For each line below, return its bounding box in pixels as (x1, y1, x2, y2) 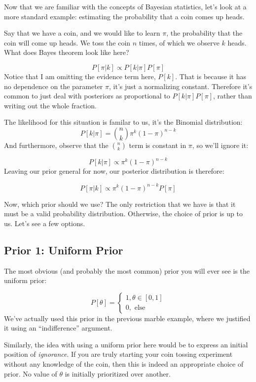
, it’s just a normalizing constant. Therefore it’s (109, 81, 253, 91)
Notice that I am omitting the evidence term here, (4, 71, 156, 81)
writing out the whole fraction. (4, 100, 97, 110)
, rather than (213, 91, 252, 101)
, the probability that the (166, 28, 243, 38)
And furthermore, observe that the (4, 140, 109, 150)
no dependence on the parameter (4, 81, 103, 91)
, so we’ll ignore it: (192, 140, 249, 150)
